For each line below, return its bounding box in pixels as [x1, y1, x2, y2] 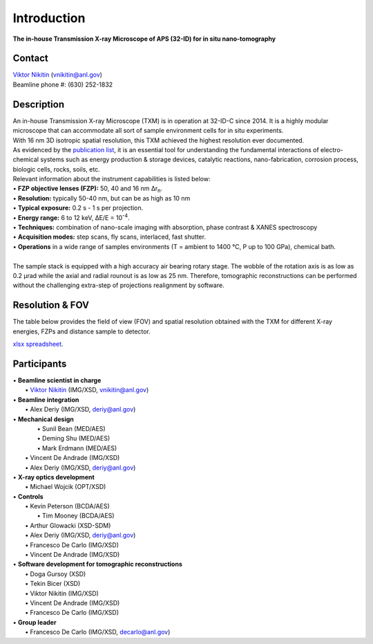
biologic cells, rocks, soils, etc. [12, 165, 100, 173]
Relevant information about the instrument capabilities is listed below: [12, 175, 211, 183]
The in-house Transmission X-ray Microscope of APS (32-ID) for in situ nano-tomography [12, 35, 276, 43]
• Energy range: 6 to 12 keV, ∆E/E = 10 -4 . [12, 212, 131, 221]
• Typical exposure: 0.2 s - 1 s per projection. [12, 204, 144, 212]
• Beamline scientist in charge [12, 376, 102, 384]
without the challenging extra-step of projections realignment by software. [12, 281, 224, 290]
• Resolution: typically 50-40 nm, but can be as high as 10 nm [12, 194, 191, 202]
